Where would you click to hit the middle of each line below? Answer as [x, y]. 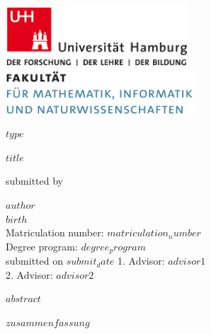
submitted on [34, 261]
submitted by [34, 181]
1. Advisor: [141, 261]
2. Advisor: [29, 274]
